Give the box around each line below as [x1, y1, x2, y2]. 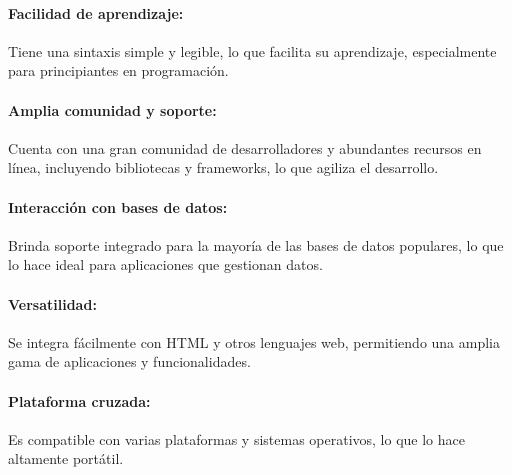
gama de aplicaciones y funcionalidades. [8, 351, 251, 372]
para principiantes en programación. [8, 60, 229, 81]
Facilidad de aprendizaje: [8, 2, 184, 23]
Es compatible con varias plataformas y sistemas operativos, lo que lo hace [8, 428, 465, 449]
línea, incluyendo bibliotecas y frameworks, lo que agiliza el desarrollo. [8, 157, 439, 178]
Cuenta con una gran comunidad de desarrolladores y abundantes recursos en [8, 137, 482, 158]
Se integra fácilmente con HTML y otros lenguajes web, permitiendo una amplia [8, 331, 501, 352]
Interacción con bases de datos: [8, 196, 228, 217]
